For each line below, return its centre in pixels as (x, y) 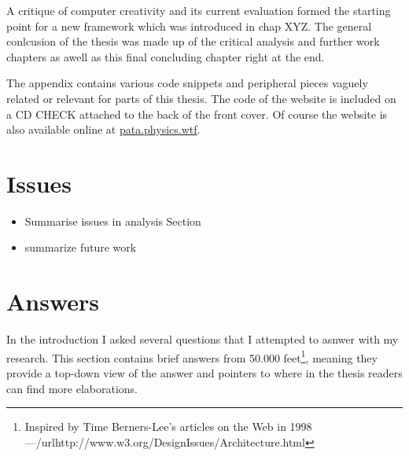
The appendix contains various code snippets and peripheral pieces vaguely (187, 83)
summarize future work (81, 247)
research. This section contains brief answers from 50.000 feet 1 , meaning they (192, 356)
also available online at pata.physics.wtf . (103, 129)
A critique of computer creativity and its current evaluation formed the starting (199, 10)
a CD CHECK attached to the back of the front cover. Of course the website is (197, 114)
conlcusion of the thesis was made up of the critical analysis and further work (193, 41)
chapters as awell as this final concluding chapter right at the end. (166, 56)
